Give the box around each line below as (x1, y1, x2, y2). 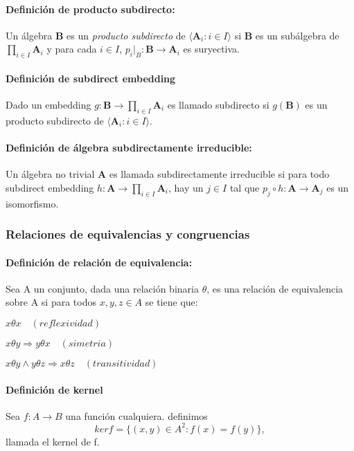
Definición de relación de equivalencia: (6, 255, 193, 269)
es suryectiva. (183, 42, 240, 56)
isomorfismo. (6, 196, 59, 210)
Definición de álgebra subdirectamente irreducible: (6, 140, 252, 154)
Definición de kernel (6, 382, 103, 396)
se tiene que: (145, 295, 198, 309)
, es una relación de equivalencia (206, 281, 344, 295)
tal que (229, 180, 260, 194)
